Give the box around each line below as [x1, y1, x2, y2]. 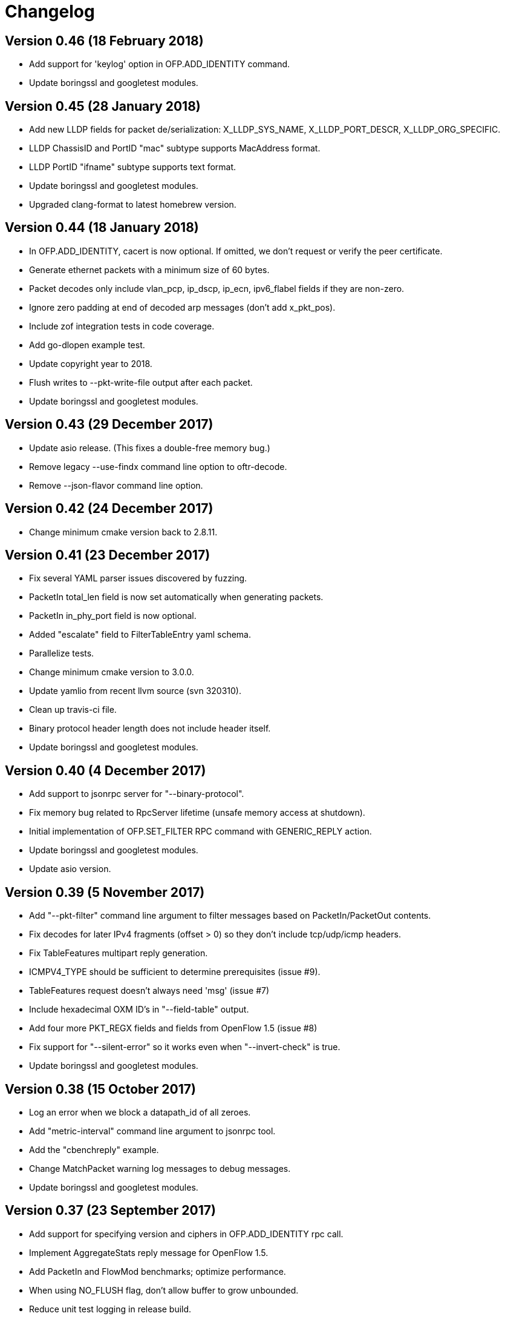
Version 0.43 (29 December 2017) [5, 417, 213, 432]
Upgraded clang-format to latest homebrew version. [29, 199, 236, 210]
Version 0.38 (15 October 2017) [5, 1081, 196, 1097]
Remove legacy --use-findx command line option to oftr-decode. [29, 461, 287, 472]
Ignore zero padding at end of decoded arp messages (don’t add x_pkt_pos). [29, 302, 336, 312]
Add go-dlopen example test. [29, 339, 145, 350]
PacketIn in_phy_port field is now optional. [29, 610, 197, 621]
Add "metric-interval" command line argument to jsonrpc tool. [29, 1125, 276, 1136]
